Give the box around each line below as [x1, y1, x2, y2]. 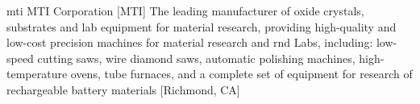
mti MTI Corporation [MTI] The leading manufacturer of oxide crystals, [6, 2, 364, 19]
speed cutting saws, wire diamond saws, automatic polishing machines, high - [6, 49, 385, 66]
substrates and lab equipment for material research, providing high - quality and [6, 18, 397, 35]
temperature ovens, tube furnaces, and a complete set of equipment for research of [6, 65, 413, 82]
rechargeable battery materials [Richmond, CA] [6, 81, 240, 98]
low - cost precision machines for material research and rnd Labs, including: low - [6, 34, 397, 51]
